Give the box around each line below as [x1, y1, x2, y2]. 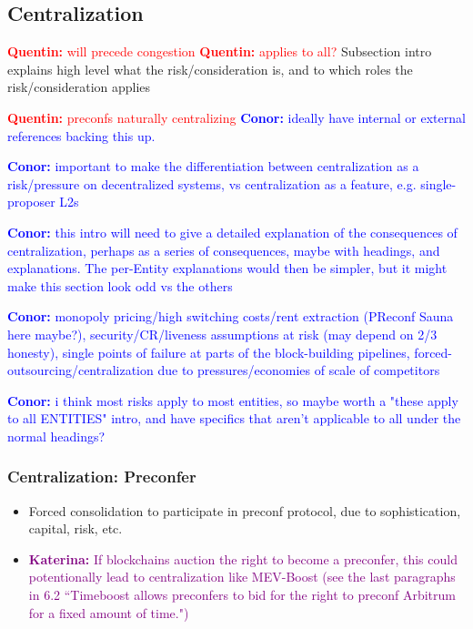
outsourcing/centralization [7, 360, 154, 380]
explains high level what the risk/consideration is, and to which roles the [7, 59, 413, 78]
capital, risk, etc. [28, 519, 123, 538]
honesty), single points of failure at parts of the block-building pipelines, [7, 342, 410, 361]
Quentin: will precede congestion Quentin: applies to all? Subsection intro [7, 42, 432, 61]
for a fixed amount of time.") [28, 603, 189, 622]
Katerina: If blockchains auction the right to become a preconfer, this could [28, 549, 458, 568]
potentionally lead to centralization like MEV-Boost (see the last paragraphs [28, 567, 456, 586]
